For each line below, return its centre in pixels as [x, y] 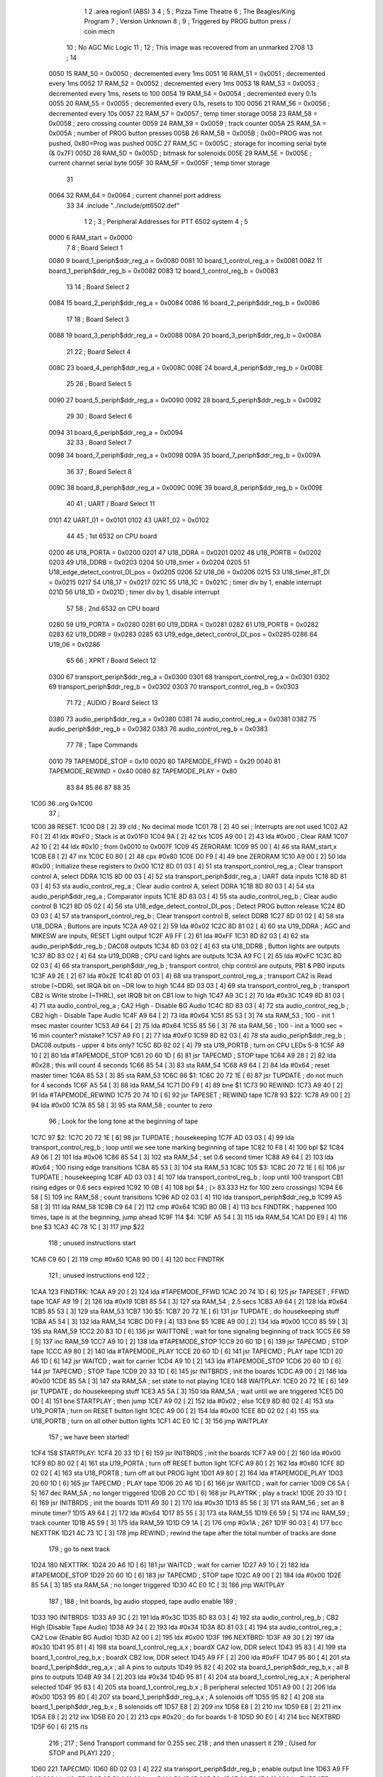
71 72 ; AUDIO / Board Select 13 [112, 703]
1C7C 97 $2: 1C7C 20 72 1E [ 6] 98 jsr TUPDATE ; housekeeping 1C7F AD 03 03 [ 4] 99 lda [162, 1137]
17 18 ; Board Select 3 [98, 319]
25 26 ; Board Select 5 [99, 384]
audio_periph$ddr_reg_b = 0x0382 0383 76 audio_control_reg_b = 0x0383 [158, 729]
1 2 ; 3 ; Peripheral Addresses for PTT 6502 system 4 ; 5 [166, 222]
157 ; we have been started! [89, 1437]
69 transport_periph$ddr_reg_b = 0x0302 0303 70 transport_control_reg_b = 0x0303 [174, 687]
